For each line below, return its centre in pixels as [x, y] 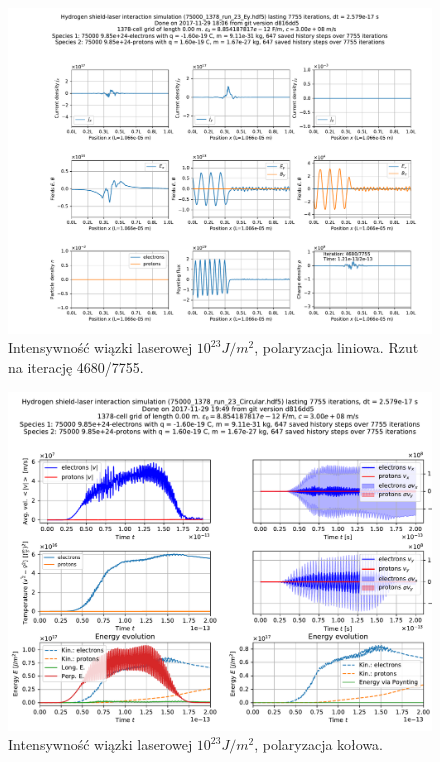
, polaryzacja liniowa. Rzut [336, 347]
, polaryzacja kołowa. [319, 744]
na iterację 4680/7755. [76, 367]
